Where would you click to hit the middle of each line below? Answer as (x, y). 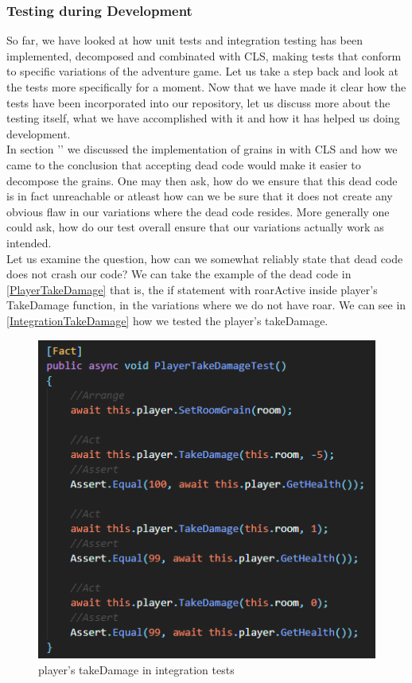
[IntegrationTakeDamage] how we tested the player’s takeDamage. (167, 320)
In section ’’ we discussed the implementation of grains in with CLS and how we (202, 149)
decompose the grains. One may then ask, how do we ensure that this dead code (202, 180)
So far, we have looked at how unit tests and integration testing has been (185, 40)
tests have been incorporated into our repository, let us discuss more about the (198, 102)
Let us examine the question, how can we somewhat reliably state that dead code (205, 258)
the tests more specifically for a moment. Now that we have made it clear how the (206, 87)
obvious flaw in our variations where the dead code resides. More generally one (198, 211)
